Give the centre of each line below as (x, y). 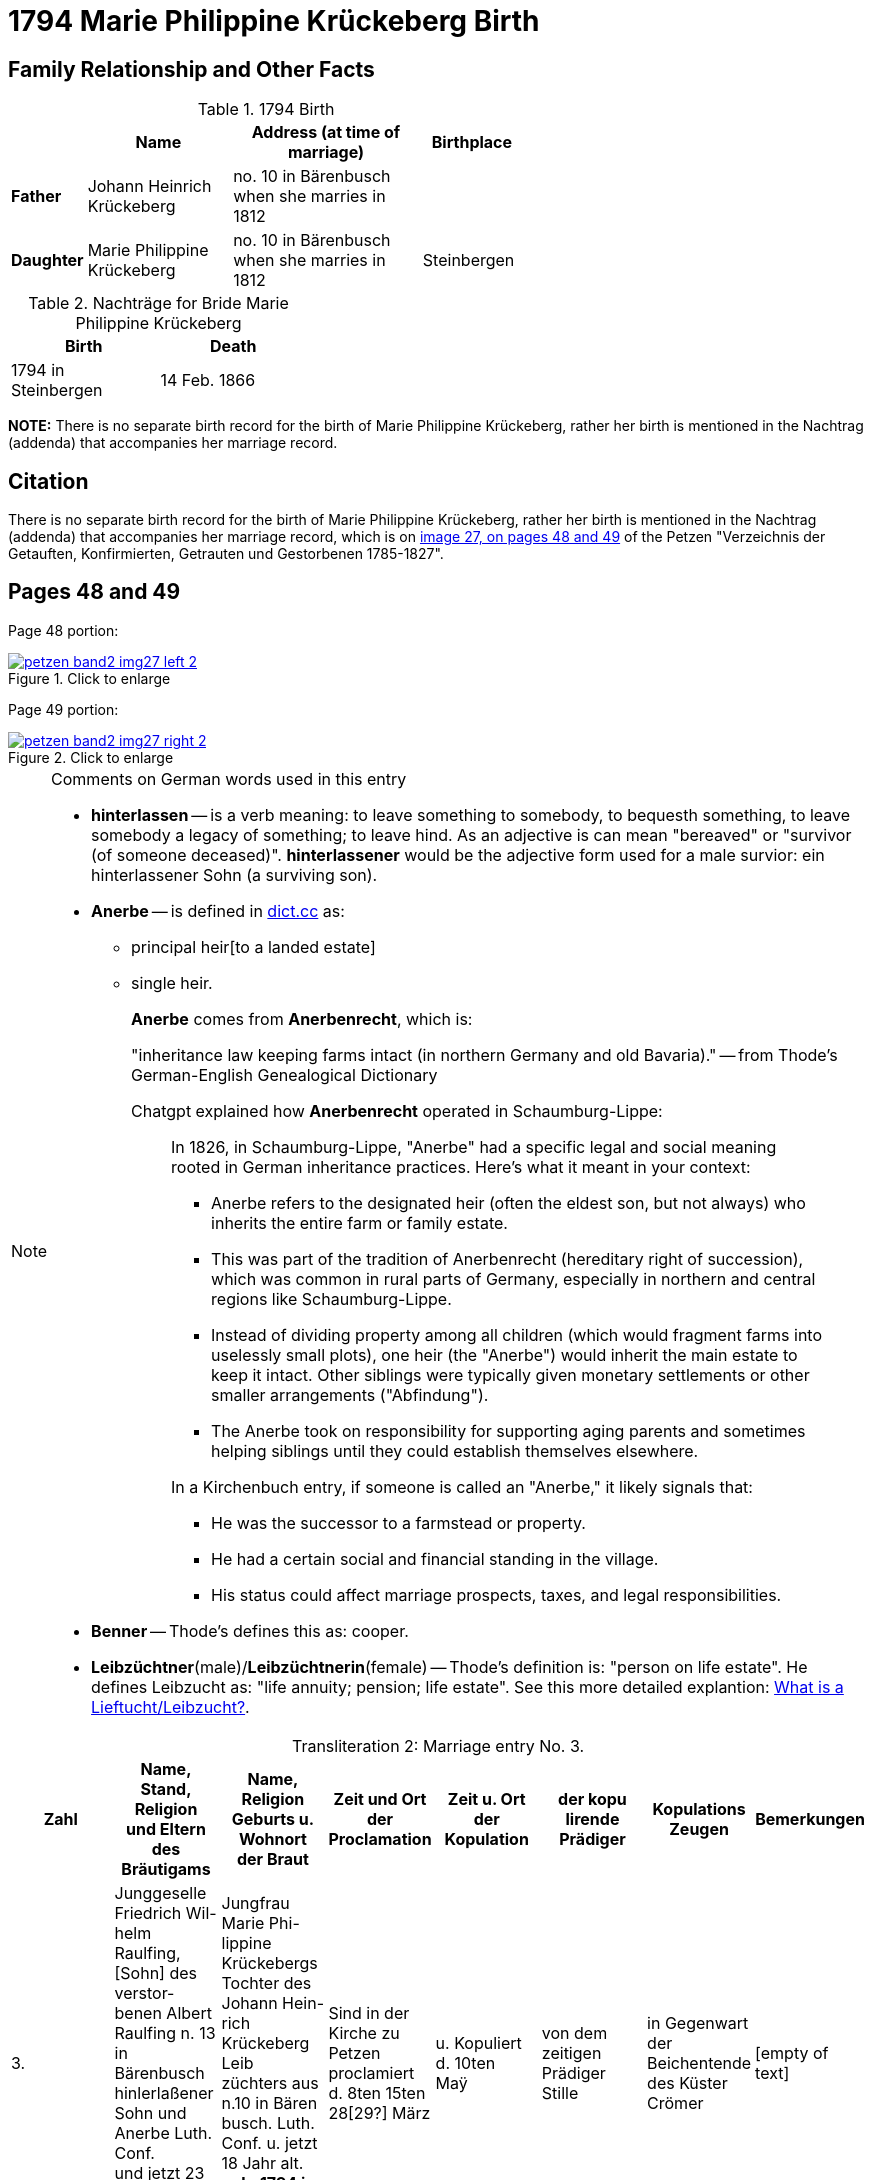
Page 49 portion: (63, 709)
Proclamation (380, 1838)
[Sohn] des (156, 1972)
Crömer (675, 2102)
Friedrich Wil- (165, 1912)
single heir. (172, 982)
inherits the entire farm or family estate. (359, 1222)
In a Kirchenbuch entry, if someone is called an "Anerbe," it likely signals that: (462, 1486)
